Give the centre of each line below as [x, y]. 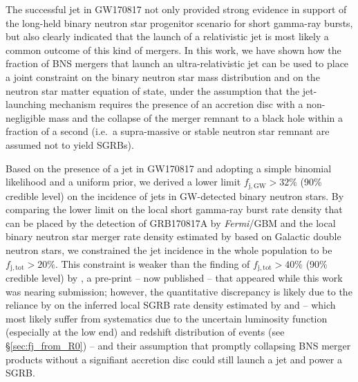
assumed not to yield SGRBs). [70, 144]
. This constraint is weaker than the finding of [152, 263]
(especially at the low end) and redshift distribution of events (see [145, 332]
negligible [26, 117]
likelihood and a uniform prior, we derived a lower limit [123, 182]
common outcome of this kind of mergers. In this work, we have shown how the [173, 49]
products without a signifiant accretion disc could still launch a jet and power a [174, 359]
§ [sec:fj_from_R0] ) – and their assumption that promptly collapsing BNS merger [178, 345]
